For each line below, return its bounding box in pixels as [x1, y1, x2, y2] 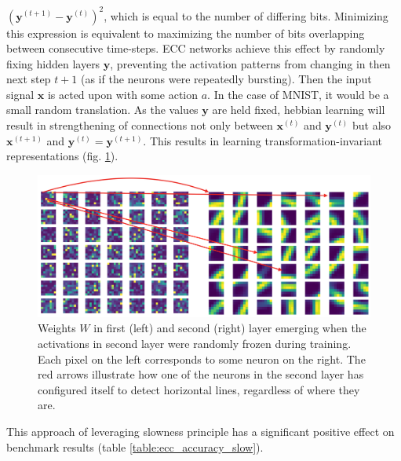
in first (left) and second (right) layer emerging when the [93, 320, 366, 336]
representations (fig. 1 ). [6, 148, 118, 164]
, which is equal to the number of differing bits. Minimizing [104, 7, 388, 24]
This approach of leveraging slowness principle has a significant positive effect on [6, 423, 395, 439]
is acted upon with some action [47, 86, 198, 102]
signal [6, 86, 35, 102]
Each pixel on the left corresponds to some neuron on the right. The [38, 350, 366, 367]
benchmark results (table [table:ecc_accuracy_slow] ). [6, 438, 264, 455]
